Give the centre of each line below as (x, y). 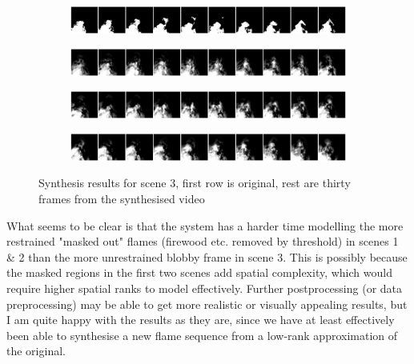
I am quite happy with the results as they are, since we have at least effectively (201, 320)
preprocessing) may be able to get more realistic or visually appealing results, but (207, 304)
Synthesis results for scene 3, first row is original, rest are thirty (195, 183)
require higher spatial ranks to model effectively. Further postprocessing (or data (205, 288)
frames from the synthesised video (122, 199)
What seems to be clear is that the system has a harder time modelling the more (205, 225)
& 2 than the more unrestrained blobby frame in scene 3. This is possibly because (207, 256)
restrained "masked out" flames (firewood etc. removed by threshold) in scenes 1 (203, 241)
